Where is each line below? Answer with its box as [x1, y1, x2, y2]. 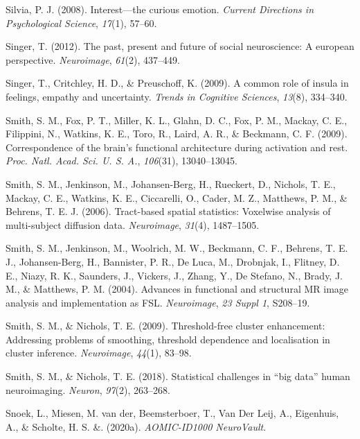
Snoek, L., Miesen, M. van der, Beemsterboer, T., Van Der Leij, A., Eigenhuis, [6, 406, 339, 420]
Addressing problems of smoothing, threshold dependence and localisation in [6, 332, 330, 346]
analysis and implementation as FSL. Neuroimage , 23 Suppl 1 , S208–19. [6, 295, 310, 309]
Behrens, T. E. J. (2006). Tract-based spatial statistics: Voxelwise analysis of [6, 204, 331, 218]
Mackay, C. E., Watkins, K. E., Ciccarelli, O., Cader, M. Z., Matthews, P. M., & [6, 190, 348, 205]
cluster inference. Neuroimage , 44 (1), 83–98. [6, 345, 192, 360]
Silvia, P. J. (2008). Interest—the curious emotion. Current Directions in [6, 2, 314, 16]
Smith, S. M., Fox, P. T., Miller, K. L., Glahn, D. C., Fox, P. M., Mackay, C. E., [6, 112, 348, 127]
